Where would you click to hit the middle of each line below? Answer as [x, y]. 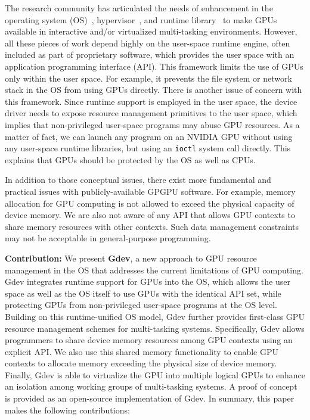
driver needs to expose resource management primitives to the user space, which [151, 113]
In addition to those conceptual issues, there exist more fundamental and [138, 180]
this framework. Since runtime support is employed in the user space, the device [151, 101]
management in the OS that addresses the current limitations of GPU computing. [154, 270]
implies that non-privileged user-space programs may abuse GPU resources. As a [152, 124]
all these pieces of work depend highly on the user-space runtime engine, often [148, 43]
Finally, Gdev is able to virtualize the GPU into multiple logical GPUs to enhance [155, 374]
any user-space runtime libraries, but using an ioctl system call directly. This [148, 148]
